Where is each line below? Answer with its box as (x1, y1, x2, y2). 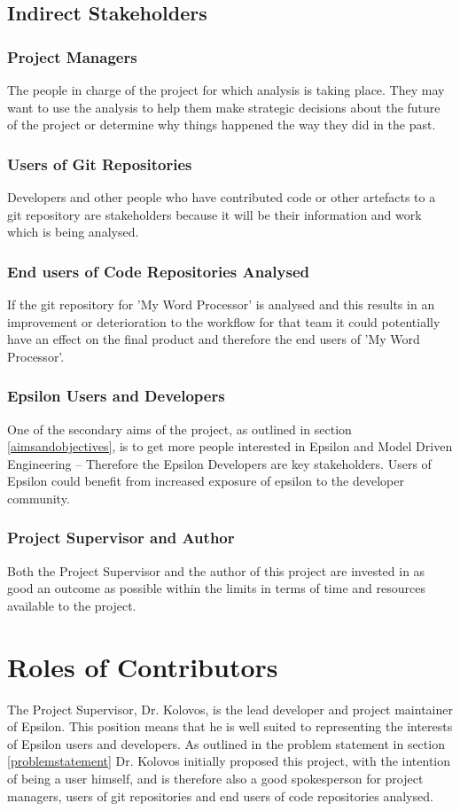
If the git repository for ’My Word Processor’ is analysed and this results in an (7, 295, 435, 313)
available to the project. (7, 596, 136, 614)
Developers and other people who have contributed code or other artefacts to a (7, 188, 436, 206)
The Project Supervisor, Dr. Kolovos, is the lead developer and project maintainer (7, 699, 453, 718)
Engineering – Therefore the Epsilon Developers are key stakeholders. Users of (7, 454, 432, 472)
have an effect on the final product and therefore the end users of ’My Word (7, 330, 420, 348)
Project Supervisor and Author (7, 526, 235, 549)
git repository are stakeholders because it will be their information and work (7, 205, 422, 223)
